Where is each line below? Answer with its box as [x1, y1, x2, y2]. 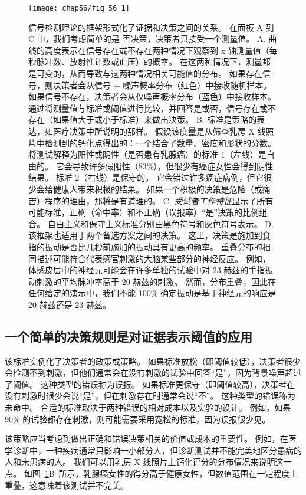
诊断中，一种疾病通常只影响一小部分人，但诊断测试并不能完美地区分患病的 [12, 444, 302, 456]
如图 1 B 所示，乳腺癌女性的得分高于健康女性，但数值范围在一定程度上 [24, 467, 298, 480]
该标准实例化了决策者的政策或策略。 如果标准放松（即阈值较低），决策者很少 [5, 355, 301, 367]
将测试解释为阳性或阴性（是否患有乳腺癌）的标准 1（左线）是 [28, 148, 266, 160]
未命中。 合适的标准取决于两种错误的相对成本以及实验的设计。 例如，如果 [5, 401, 291, 414]
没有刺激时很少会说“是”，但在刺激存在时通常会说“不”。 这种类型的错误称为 [5, 389, 296, 402]
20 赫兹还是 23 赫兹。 [28, 298, 111, 310]
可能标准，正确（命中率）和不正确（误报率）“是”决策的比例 [28, 206, 259, 218]
